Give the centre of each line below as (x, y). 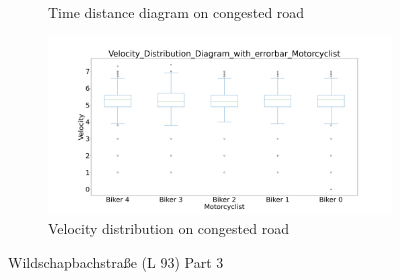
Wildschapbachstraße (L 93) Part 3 (116, 261)
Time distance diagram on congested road (176, 12)
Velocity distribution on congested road (168, 228)
